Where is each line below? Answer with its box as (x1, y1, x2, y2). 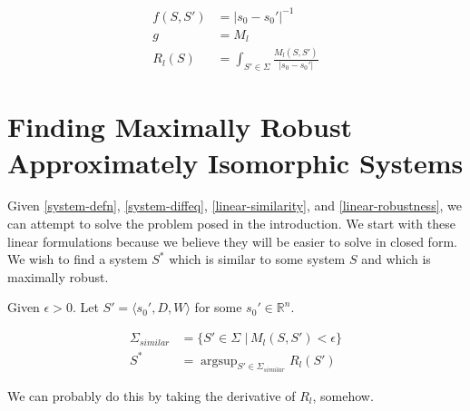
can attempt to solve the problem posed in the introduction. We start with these (7, 214, 455, 233)
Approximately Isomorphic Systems (7, 143, 464, 181)
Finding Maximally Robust (7, 108, 353, 145)
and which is (361, 250, 431, 269)
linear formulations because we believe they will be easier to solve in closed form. (7, 231, 457, 250)
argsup (201, 354, 238, 367)
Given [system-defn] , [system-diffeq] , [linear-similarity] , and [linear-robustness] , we (7, 196, 463, 215)
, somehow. (312, 387, 374, 406)
